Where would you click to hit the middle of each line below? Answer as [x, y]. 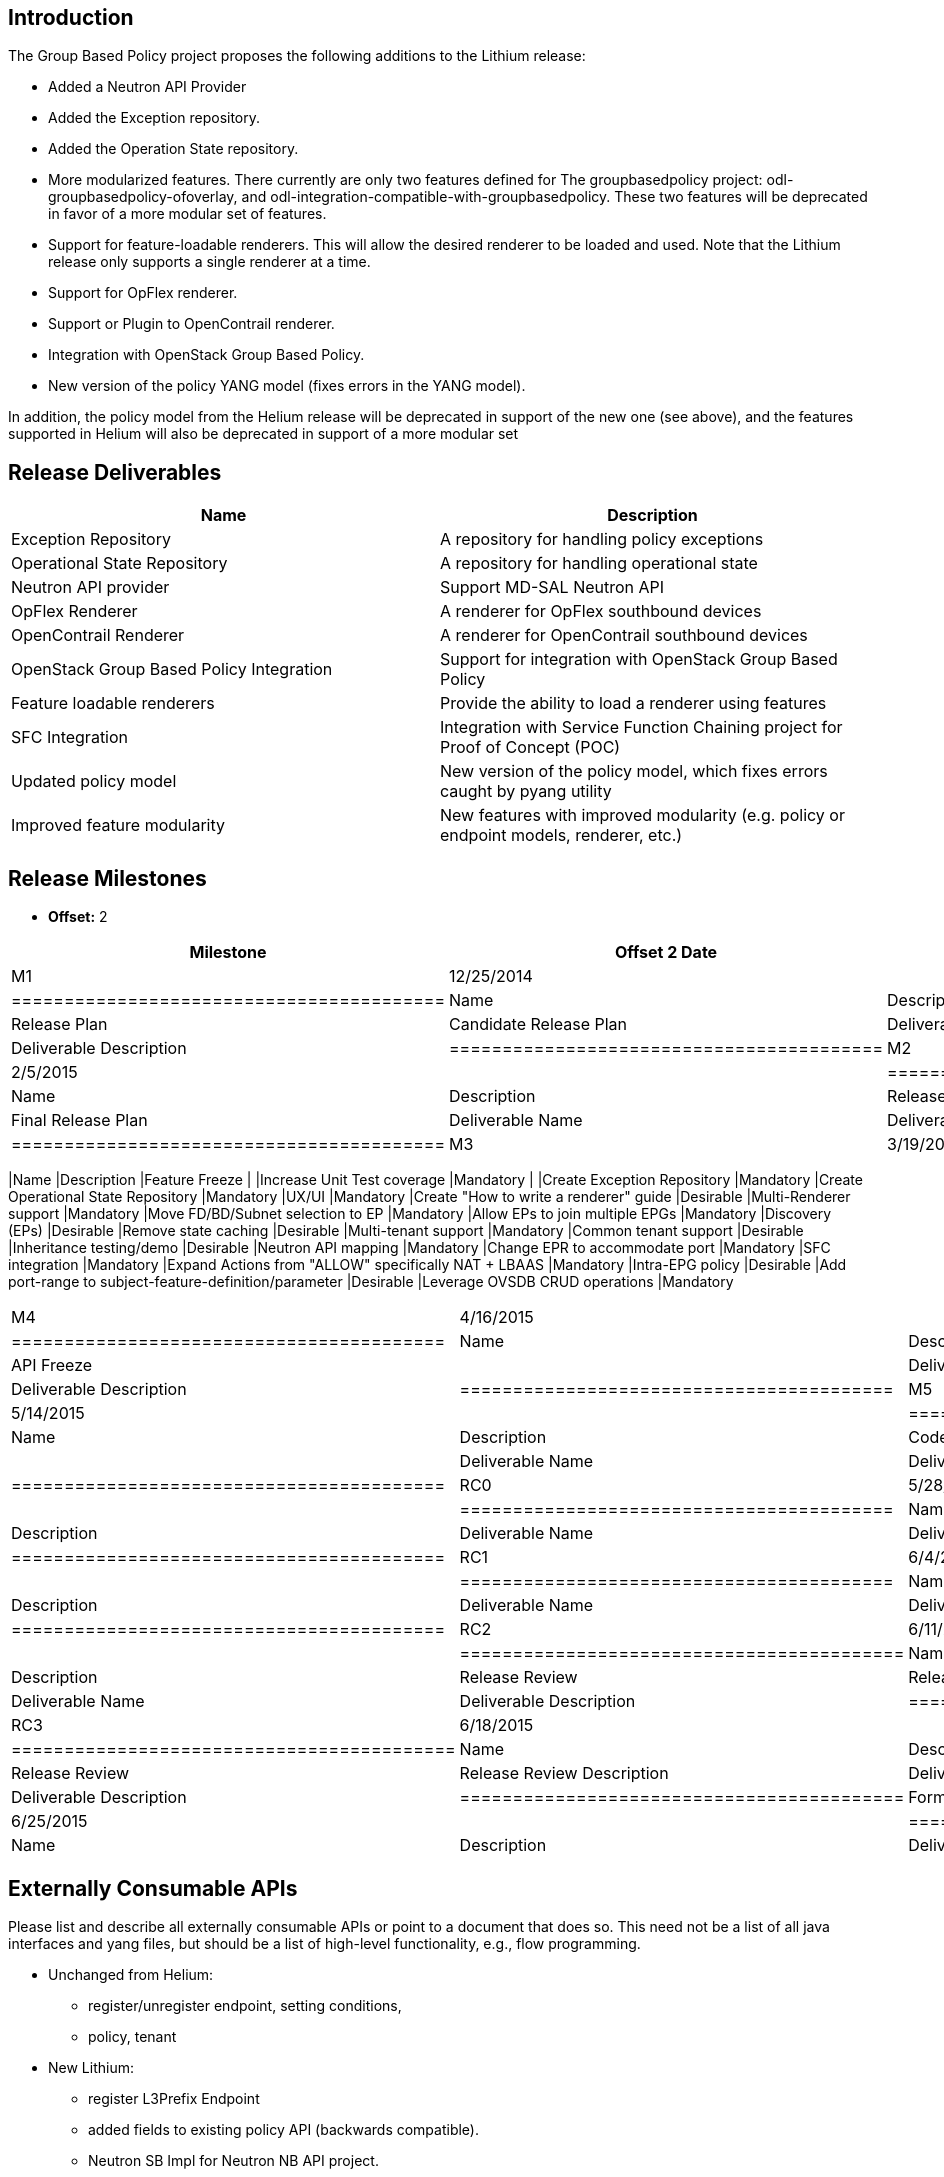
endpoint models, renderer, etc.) [561, 835]
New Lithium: [91, 2067]
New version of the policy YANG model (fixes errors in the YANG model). [287, 386]
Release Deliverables [115, 472]
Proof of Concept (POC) [530, 747]
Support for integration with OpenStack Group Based [639, 659]
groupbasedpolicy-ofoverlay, [143, 197]
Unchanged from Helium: [131, 1974]
